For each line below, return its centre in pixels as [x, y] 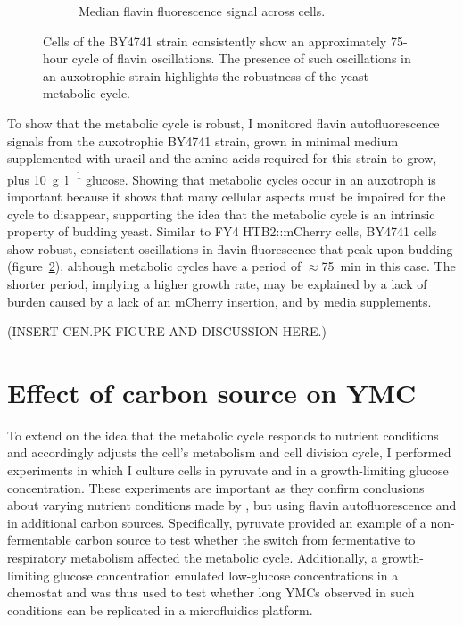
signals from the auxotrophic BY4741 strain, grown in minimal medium [203, 140]
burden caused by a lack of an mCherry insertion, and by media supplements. [219, 301]
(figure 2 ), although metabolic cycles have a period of [154, 266]
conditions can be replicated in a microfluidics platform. [160, 609]
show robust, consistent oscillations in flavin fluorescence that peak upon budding [230, 248]
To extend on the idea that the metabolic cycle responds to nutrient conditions [223, 435]
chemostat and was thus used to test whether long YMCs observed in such [211, 592]
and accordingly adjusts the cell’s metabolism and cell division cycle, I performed [229, 452]
